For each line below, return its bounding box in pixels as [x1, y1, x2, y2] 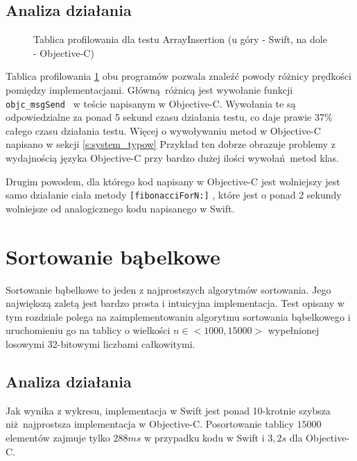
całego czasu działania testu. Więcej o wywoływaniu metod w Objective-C [6, 123, 321, 137]
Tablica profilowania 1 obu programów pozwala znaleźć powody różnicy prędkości [6, 69, 351, 83]
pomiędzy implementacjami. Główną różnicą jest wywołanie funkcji [6, 82, 293, 97]
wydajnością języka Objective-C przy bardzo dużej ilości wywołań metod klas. [6, 151, 340, 165]
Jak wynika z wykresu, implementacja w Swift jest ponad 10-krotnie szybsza [6, 403, 331, 417]
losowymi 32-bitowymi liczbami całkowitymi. [6, 336, 195, 351]
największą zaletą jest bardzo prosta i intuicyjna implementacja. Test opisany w [6, 296, 345, 310]
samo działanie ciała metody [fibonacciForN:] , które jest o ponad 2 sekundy [6, 187, 342, 202]
